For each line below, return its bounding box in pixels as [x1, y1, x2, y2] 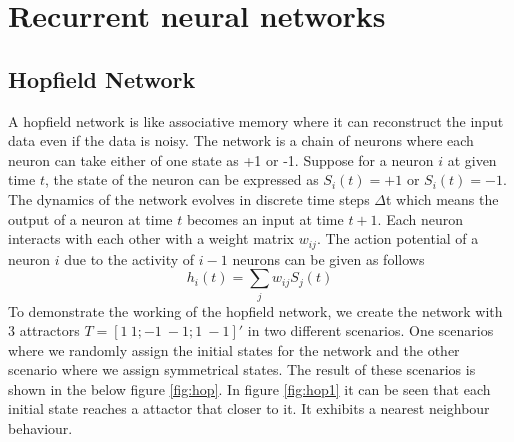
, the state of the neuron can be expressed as [44, 169, 319, 190]
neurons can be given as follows [232, 248, 425, 269]
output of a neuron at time [8, 208, 173, 229]
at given [447, 149, 497, 170]
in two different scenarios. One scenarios [247, 320, 494, 341]
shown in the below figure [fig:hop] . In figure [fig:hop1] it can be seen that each [8, 378, 491, 399]
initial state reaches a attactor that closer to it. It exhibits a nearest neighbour [8, 398, 490, 419]
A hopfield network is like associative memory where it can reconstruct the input [8, 110, 504, 131]
